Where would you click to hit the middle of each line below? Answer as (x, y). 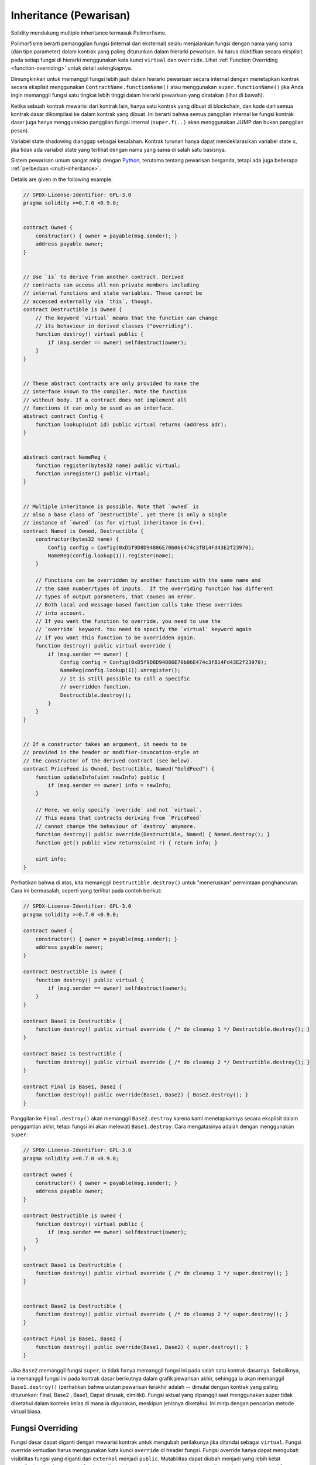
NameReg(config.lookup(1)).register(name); (111, 556)
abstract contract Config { (63, 416)
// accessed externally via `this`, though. (88, 301)
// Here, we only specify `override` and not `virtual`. (119, 810)
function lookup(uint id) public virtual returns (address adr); (131, 424)
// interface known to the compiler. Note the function (105, 392)
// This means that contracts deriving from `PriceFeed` (119, 818)
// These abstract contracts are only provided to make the (111, 383)
